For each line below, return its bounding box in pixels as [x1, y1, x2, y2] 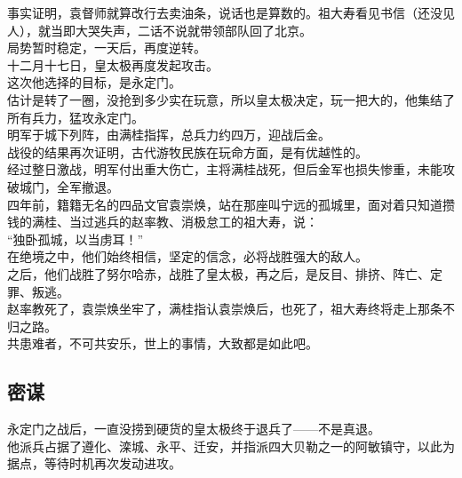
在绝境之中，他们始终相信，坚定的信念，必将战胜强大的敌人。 [7, 247, 368, 266]
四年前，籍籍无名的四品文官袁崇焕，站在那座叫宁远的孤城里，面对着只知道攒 [7, 195, 455, 213]
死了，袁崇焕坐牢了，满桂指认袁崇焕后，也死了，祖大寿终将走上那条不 [44, 299, 455, 318]
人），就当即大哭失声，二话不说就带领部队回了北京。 [7, 20, 312, 39]
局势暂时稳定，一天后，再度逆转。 [7, 38, 206, 57]
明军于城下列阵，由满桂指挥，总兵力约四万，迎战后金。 [7, 125, 331, 144]
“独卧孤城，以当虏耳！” [7, 229, 144, 248]
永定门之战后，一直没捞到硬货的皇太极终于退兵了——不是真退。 [7, 419, 380, 438]
